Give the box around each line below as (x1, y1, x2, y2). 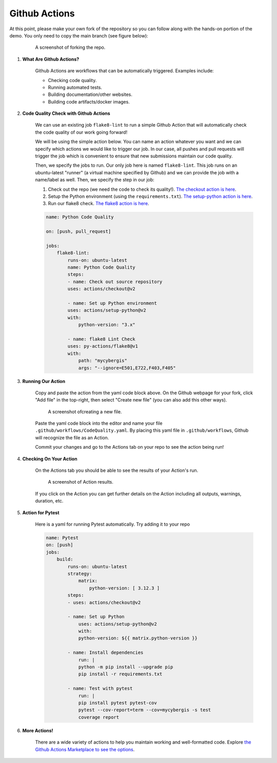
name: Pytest (46, 535, 79, 540)
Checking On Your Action (22, 455, 77, 461)
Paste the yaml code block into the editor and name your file (35, 420, 163, 427)
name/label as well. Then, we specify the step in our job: (35, 177, 155, 183)
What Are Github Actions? (22, 56, 80, 62)
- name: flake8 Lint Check (67, 336, 135, 342)
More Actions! (22, 727, 53, 733)
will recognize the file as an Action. (35, 434, 109, 440)
